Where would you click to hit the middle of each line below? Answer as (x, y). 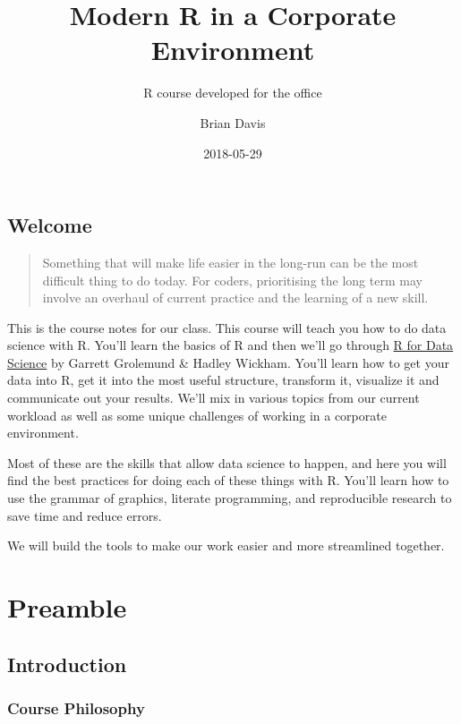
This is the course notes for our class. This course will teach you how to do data (227, 327)
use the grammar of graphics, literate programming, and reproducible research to (230, 498)
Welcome (50, 225)
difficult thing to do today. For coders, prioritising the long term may (232, 280)
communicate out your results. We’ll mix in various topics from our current (213, 398)
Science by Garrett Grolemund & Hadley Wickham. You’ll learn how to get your (228, 362)
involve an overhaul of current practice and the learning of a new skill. (235, 298)
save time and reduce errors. (85, 515)
